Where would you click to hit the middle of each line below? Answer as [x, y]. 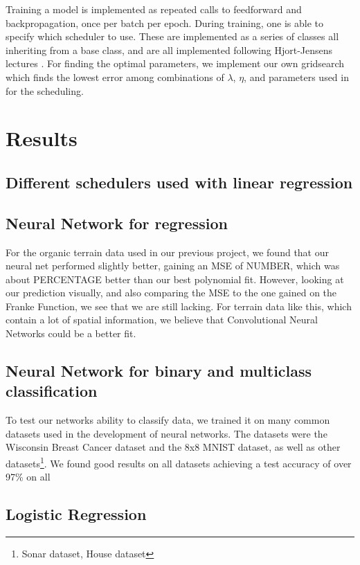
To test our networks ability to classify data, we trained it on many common [168, 420]
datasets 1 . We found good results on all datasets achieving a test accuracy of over [179, 462]
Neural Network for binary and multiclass [159, 371]
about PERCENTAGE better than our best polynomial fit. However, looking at [175, 279]
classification [52, 391]
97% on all [28, 477]
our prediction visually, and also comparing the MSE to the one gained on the [171, 293]
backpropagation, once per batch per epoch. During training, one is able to [165, 23]
